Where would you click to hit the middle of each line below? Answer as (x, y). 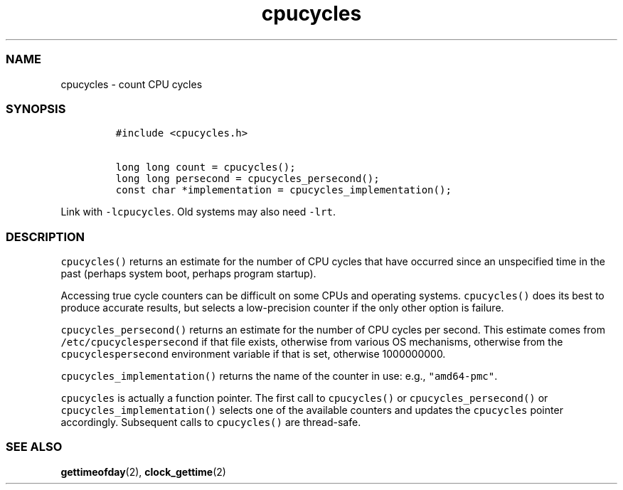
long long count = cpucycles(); (206, 167)
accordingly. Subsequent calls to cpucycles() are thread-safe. (211, 422)
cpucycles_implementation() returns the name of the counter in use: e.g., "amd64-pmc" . (279, 376)
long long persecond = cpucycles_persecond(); (247, 179)
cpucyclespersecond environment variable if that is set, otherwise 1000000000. (253, 354)
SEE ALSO (34, 447)
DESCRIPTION (46, 236)
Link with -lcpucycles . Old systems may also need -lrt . (198, 212)
